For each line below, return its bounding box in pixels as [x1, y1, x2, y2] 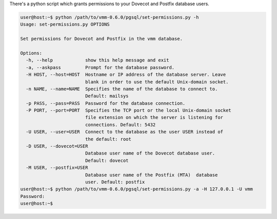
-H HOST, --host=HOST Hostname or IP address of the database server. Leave [26, 72, 226, 78]
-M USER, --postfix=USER [26, 165, 88, 171]
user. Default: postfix [85, 179, 145, 185]
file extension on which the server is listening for [85, 115, 223, 120]
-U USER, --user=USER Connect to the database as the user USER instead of [26, 129, 223, 135]
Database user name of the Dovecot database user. [85, 150, 215, 156]
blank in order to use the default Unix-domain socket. [85, 79, 229, 84]
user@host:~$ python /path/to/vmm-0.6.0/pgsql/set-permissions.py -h [20, 14, 199, 20]
